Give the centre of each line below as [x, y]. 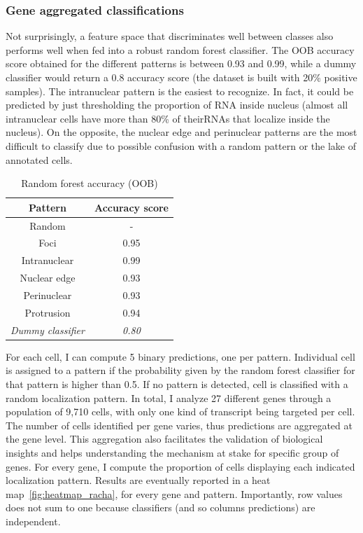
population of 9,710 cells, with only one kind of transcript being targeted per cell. [180, 411]
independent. [33, 521]
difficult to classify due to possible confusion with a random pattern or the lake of [181, 145]
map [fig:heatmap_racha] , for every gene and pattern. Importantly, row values [174, 493]
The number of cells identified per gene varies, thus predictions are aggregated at [179, 425]
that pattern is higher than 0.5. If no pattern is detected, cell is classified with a [177, 383]
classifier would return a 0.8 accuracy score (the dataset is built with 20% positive [181, 77]
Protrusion [48, 312]
